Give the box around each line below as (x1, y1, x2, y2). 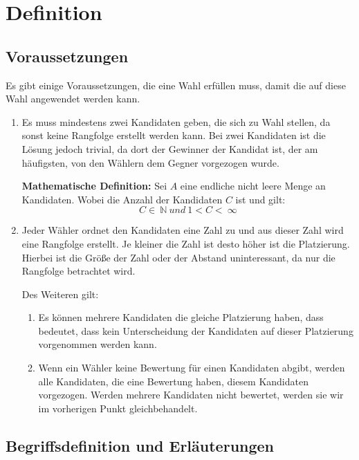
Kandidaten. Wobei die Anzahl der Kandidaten (21, 192, 223, 206)
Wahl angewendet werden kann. (6, 91, 140, 106)
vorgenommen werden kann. (38, 337, 157, 351)
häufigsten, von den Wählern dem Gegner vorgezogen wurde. (21, 155, 279, 169)
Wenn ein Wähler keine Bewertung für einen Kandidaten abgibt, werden (38, 360, 345, 375)
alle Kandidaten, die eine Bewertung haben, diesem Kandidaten (38, 374, 309, 388)
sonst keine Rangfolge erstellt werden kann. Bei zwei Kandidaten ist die (21, 128, 326, 142)
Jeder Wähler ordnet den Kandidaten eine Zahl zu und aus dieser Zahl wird (21, 223, 344, 237)
